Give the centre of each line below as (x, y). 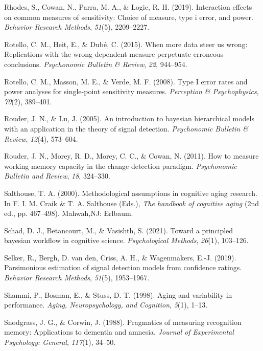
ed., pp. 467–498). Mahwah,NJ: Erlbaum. (69, 213)
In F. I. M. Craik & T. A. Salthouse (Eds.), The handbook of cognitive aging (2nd (131, 203)
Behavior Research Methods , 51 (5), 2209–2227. (77, 27)
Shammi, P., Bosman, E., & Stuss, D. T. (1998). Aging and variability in (118, 294)
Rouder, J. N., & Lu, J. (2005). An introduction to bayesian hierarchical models (129, 118)
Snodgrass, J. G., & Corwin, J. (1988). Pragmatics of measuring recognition (123, 322)
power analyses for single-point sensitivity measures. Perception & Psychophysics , (131, 91)
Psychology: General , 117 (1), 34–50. (60, 342)
